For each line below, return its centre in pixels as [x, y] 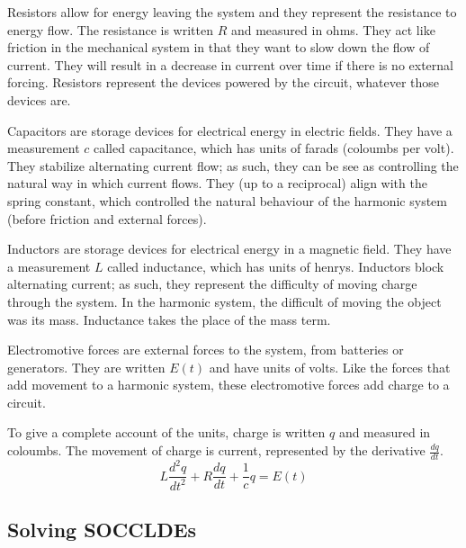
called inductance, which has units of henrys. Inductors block [276, 266]
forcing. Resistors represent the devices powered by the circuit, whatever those [223, 82]
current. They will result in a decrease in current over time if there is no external [230, 64]
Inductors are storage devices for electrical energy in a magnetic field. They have [229, 249]
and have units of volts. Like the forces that [330, 367]
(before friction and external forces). [107, 218]
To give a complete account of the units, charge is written [166, 432]
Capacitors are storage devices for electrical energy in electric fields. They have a [230, 130]
